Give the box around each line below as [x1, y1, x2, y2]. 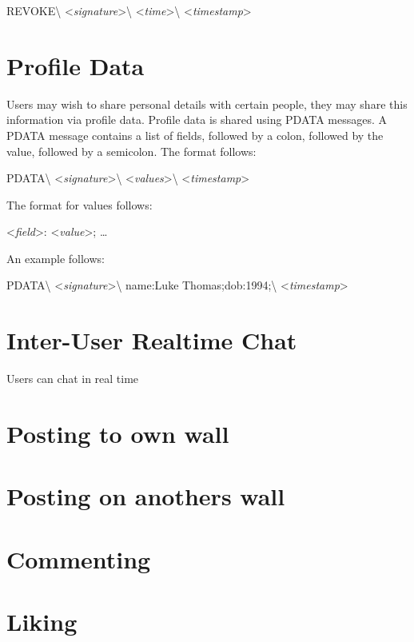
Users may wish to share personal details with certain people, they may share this [6, 95, 408, 112]
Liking [6, 605, 78, 638]
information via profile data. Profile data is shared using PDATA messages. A [6, 111, 388, 128]
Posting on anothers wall [6, 480, 285, 512]
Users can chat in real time [6, 370, 139, 387]
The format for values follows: [6, 196, 153, 213]
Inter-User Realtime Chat [6, 324, 297, 357]
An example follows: [6, 249, 105, 266]
